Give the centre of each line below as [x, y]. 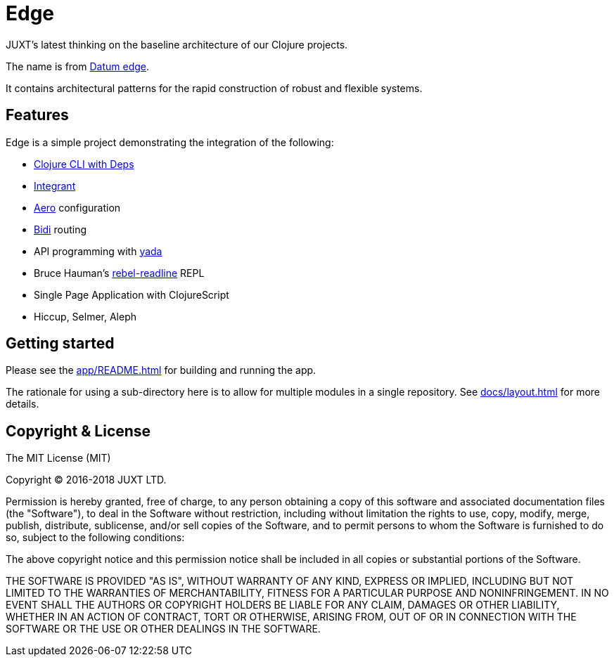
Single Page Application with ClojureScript [132, 294]
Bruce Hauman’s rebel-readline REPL [119, 273]
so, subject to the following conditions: [95, 538]
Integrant [55, 186]
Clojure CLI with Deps [84, 164]
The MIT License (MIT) [58, 458]
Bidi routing [60, 229]
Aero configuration [77, 207]
